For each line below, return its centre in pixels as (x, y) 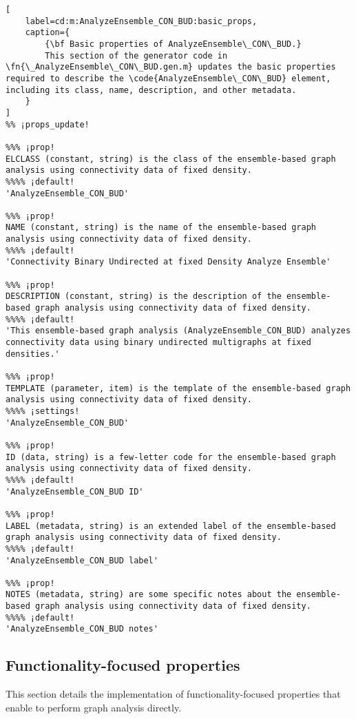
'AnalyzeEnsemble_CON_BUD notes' (82, 629)
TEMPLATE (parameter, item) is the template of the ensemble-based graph (178, 388)
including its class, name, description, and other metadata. (151, 90)
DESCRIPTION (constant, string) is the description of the (144, 296)
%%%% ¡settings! (43, 411)
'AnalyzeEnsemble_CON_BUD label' (82, 560)
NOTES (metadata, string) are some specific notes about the (149, 595)
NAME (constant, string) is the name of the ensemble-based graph (161, 228)
